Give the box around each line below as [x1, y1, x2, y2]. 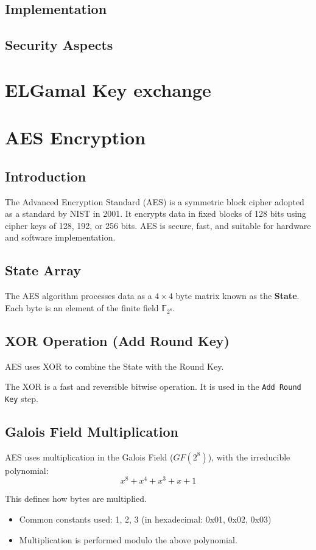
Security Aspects [5, 35, 113, 54]
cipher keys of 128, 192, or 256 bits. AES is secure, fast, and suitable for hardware [5, 219, 311, 231]
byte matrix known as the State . [175, 289, 300, 302]
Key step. [5, 392, 39, 404]
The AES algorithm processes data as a [5, 289, 152, 302]
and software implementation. [5, 231, 116, 244]
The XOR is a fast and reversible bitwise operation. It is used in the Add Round [5, 380, 301, 393]
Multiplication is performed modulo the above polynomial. [19, 533, 237, 546]
